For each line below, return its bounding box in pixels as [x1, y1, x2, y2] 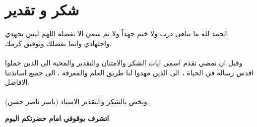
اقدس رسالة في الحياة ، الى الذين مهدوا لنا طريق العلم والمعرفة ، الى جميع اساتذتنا [5, 67, 254, 77]
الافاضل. [5, 77, 30, 87]
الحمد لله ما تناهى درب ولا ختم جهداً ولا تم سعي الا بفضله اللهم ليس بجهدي [5, 28, 228, 39]
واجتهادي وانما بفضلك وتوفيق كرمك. [5, 38, 112, 48]
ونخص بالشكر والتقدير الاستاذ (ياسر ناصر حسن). [5, 96, 149, 107]
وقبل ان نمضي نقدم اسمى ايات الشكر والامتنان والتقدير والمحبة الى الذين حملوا [5, 57, 243, 67]
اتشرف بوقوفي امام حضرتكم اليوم [5, 113, 109, 123]
